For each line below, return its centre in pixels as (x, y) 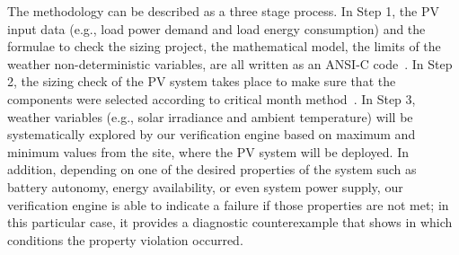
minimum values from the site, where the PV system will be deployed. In (208, 151)
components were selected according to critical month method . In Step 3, (212, 98)
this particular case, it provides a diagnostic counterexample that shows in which (230, 222)
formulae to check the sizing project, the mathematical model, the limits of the (224, 46)
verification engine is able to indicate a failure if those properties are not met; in (228, 204)
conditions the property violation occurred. (125, 239)
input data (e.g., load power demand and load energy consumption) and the (216, 28)
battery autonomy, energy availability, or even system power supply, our (205, 186)
